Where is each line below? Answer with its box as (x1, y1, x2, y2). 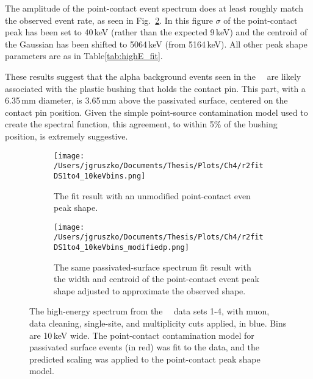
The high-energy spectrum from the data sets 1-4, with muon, (29, 305, 270, 317)
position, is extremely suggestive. (5, 129, 128, 142)
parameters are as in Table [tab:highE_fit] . (5, 49, 163, 62)
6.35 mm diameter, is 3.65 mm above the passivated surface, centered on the (5, 94, 288, 107)
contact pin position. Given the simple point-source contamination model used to (5, 105, 308, 118)
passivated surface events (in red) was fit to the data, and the (29, 341, 259, 353)
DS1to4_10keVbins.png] (54, 171, 146, 180)
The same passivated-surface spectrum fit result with (54, 260, 251, 273)
